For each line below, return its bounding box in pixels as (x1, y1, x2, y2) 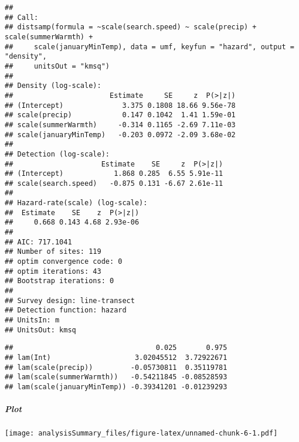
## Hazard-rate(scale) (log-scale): (5, 199, 148, 208)
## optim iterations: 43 (5, 267, 101, 276)
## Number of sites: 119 (5, 247, 101, 256)
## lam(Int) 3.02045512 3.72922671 (5, 353, 227, 362)
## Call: (5, 13, 39, 22)
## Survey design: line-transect (5, 296, 135, 305)
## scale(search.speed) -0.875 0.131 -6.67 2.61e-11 (5, 179, 223, 188)
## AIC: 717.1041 (5, 237, 72, 246)
